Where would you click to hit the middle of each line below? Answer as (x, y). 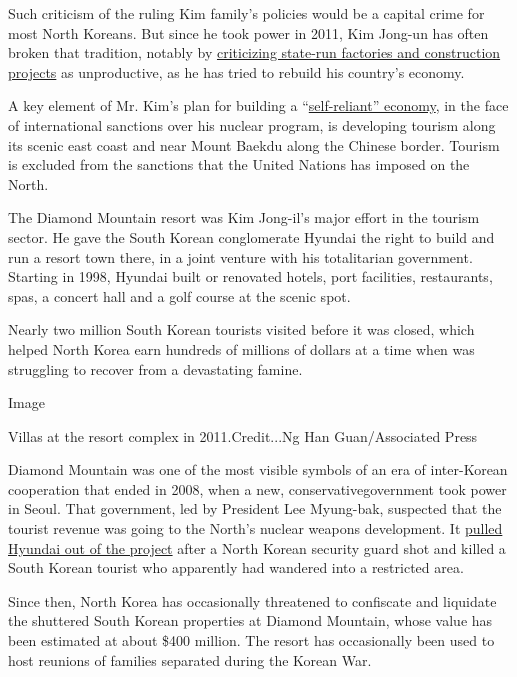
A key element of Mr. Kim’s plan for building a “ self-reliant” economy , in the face (258, 105)
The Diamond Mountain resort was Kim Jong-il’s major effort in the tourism (244, 217)
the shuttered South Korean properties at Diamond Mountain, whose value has (250, 620)
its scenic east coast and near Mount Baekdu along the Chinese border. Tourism (254, 144)
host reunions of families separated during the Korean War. (190, 659)
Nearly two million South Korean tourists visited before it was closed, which (241, 329)
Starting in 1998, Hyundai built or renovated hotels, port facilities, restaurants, (250, 276)
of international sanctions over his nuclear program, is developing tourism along (252, 124)
